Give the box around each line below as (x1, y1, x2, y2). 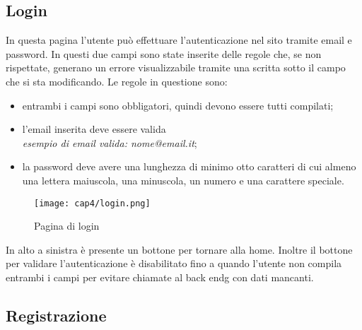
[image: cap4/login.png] (34, 198, 151, 208)
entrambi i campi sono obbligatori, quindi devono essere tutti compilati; (22, 98, 334, 112)
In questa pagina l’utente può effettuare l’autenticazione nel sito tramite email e (6, 33, 352, 47)
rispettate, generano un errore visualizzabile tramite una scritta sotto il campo (6, 60, 346, 75)
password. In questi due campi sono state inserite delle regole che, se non (6, 46, 322, 61)
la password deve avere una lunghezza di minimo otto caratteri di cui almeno (22, 159, 356, 174)
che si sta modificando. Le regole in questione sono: (6, 73, 228, 88)
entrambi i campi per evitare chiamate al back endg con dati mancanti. (6, 269, 314, 284)
